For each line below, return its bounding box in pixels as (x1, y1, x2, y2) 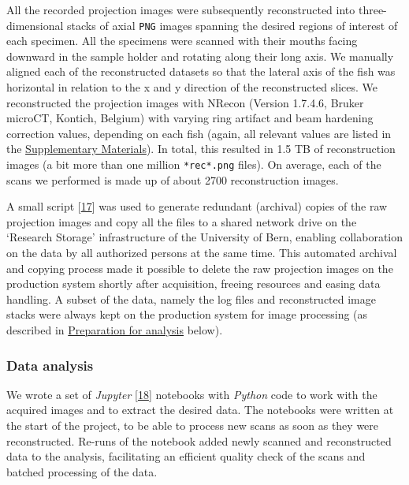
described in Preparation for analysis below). (6, 322, 223, 338)
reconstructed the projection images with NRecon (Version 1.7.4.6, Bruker (6, 94, 364, 110)
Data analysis (6, 355, 94, 375)
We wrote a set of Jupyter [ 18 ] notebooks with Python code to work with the (6, 386, 377, 402)
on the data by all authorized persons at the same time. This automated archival (6, 244, 397, 261)
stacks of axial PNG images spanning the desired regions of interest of (67, 17, 398, 33)
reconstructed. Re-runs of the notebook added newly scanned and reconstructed (6, 432, 392, 449)
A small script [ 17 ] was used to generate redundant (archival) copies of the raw (6, 198, 388, 215)
